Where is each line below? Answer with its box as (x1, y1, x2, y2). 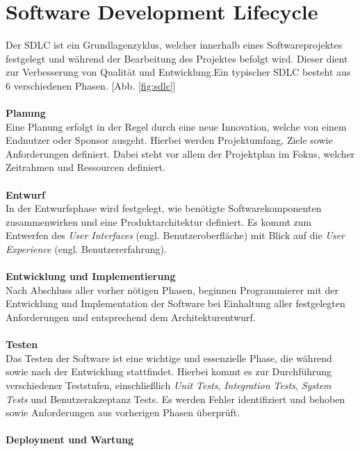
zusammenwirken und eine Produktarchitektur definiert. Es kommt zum (6, 214, 312, 229)
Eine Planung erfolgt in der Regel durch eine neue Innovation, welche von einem (6, 119, 347, 133)
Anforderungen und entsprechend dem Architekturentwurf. (6, 310, 256, 324)
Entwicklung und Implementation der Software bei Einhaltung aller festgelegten (6, 296, 345, 311)
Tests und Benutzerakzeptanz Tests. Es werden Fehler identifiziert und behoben (6, 391, 345, 406)
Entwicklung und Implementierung (6, 269, 176, 284)
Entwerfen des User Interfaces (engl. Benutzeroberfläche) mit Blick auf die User (6, 228, 345, 243)
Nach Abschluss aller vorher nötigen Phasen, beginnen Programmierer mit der (6, 282, 338, 297)
